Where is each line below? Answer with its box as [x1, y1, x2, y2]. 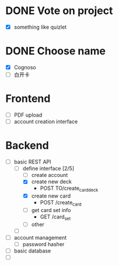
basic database [13, 247, 51, 254]
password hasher [22, 241, 65, 248]
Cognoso [13, 63, 36, 71]
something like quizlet [13, 23, 67, 30]
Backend [5, 139, 49, 152]
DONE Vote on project [5, 4, 113, 18]
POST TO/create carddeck [40, 185, 99, 193]
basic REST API [13, 158, 51, 165]
